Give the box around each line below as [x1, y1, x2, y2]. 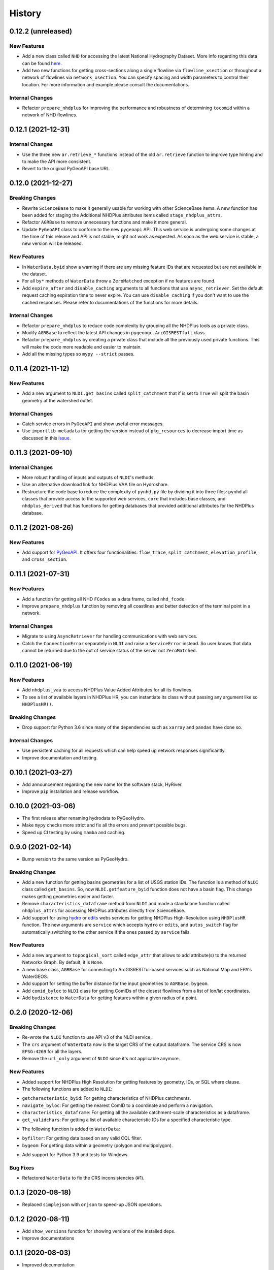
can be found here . [22, 60, 62, 66]
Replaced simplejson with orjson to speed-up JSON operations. [22, 1201, 162, 1208]
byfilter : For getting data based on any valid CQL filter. [22, 1135, 142, 1141]
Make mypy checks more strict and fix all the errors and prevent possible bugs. [22, 822, 187, 828]
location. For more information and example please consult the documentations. [22, 81, 190, 87]
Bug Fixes [9, 1164, 35, 1171]
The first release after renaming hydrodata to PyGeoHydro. [22, 815, 145, 821]
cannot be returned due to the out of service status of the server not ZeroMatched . [22, 648, 197, 654]
